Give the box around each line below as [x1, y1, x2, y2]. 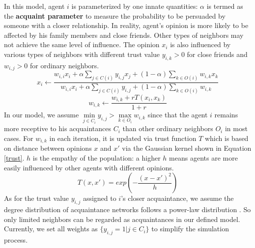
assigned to [83, 193, 116, 203]
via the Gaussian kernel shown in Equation [122, 143, 252, 153]
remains [214, 110, 238, 120]
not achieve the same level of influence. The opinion [4, 39, 160, 50]
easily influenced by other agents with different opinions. [4, 162, 174, 172]
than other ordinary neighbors [122, 123, 213, 134]
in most [225, 123, 248, 134]
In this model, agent [4, 1, 65, 11]
